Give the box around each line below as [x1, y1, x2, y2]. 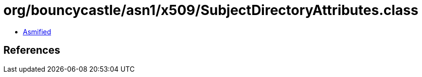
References [3, 44, 60, 57]
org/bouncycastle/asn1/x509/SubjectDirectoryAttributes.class [3, 2, 419, 18]
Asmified [23, 27, 52, 36]
